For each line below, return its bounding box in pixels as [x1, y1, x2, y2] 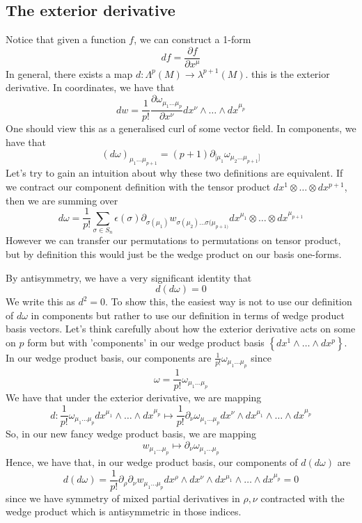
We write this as [6, 294, 75, 309]
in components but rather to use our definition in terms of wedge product [31, 307, 345, 322]
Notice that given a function [6, 32, 126, 47]
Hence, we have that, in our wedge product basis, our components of [6, 455, 298, 469]
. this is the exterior [245, 66, 330, 81]
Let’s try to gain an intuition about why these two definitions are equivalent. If [6, 166, 343, 180]
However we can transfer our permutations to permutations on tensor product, [6, 233, 341, 248]
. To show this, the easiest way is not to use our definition [105, 294, 352, 309]
